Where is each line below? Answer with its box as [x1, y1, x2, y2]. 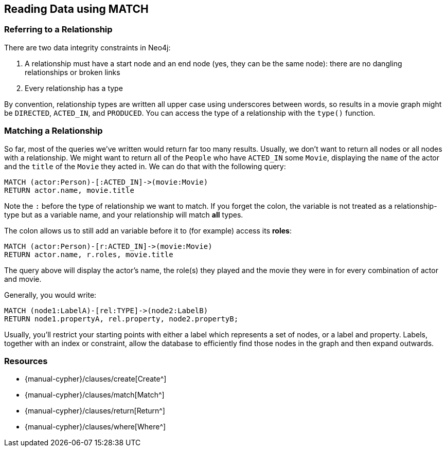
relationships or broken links [25, 67, 120, 77]
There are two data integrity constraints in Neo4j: [4, 43, 171, 52]
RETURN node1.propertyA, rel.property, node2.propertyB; [4, 314, 239, 323]
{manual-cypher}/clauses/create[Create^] [25, 374, 167, 384]
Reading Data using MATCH [4, 3, 149, 15]
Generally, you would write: [4, 290, 97, 299]
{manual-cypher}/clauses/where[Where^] [25, 422, 166, 431]
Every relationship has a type [25, 83, 123, 93]
